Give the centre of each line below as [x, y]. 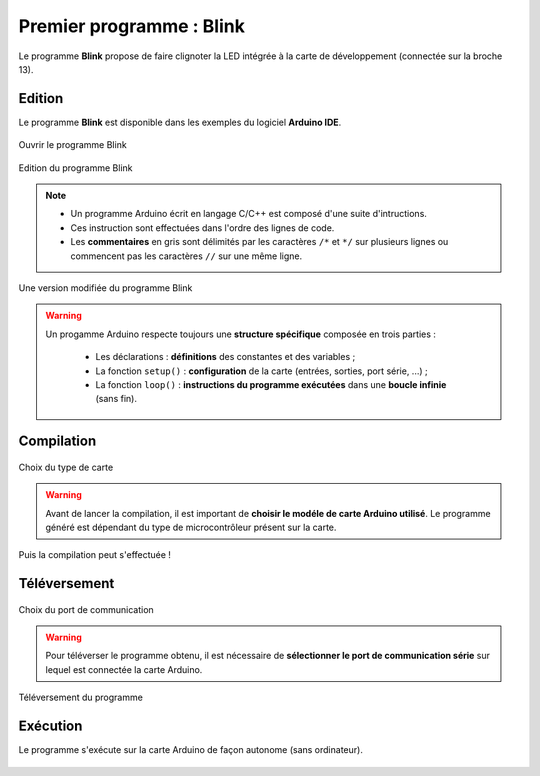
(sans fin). [116, 399]
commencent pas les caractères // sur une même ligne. [186, 256]
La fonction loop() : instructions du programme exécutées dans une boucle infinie [271, 384]
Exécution [50, 726]
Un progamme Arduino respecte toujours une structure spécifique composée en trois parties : [241, 334]
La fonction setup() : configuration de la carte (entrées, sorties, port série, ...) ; [262, 371]
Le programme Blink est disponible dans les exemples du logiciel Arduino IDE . [180, 122]
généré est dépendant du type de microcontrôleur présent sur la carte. [191, 527]
